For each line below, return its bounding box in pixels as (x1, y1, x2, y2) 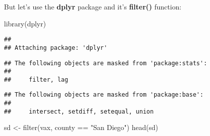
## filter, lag (4, 76, 68, 83)
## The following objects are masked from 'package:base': (4, 91, 204, 99)
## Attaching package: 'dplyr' (4, 44, 107, 51)
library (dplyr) (4, 18, 46, 28)
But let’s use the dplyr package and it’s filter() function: (4, 1, 182, 11)
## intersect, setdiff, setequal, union (4, 108, 154, 115)
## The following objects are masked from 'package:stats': (4, 59, 208, 67)
